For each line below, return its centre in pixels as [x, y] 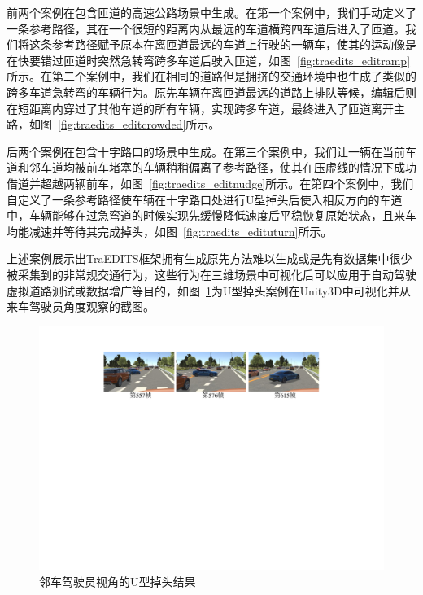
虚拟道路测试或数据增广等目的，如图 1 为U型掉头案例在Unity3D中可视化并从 [209, 290]
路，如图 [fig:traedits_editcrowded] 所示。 [113, 124]
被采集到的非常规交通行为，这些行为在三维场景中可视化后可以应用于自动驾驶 [211, 274]
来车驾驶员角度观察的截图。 [81, 306]
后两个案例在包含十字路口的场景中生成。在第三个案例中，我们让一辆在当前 [206, 151]
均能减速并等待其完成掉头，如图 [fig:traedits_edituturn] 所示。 [170, 231]
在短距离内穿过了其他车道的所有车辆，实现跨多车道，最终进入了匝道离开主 [206, 108]
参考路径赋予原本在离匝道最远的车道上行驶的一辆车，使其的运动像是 [234, 44]
